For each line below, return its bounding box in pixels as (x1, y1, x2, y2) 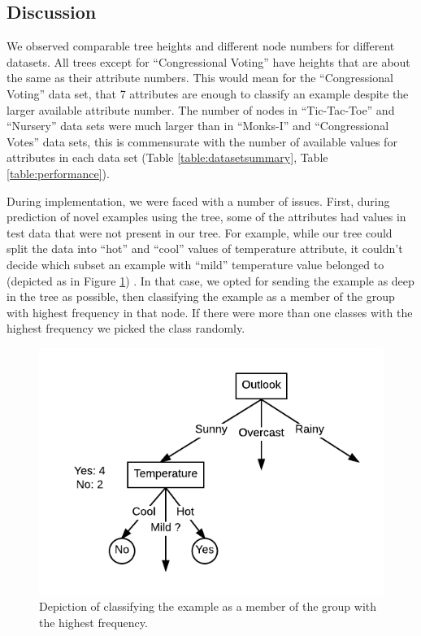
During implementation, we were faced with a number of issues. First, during (7, 192, 390, 209)
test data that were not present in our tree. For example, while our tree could (7, 224, 393, 241)
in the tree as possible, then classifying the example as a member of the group (7, 288, 395, 305)
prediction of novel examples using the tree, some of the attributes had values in (7, 208, 406, 225)
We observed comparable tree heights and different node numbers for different (7, 37, 395, 54)
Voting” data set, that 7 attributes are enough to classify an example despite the (7, 85, 409, 102)
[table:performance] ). (7, 164, 110, 181)
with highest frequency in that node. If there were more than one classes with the (7, 303, 413, 320)
